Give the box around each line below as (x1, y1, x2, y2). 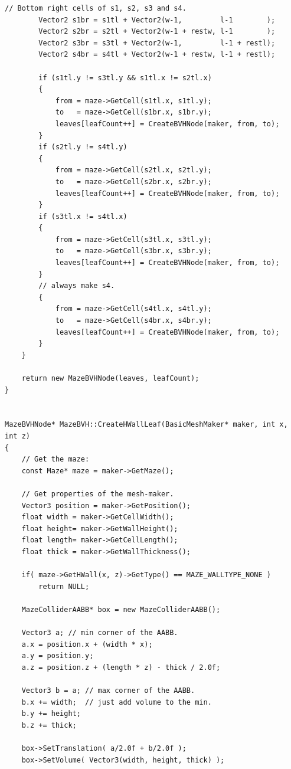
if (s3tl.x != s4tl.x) (38, 212, 127, 221)
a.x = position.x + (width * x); (21, 640, 153, 649)
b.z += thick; (21, 721, 77, 729)
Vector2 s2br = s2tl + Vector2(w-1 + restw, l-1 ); (38, 27, 276, 36)
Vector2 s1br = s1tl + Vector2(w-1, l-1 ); (38, 15, 276, 24)
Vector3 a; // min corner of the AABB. (21, 629, 178, 637)
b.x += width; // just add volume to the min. (21, 698, 212, 706)
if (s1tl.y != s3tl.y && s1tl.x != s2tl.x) (38, 73, 212, 82)
